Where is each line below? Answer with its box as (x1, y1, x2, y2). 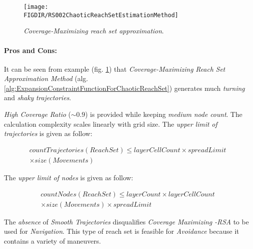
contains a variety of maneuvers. (4, 235, 101, 246)
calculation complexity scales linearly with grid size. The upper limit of (4, 118, 218, 129)
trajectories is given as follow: (4, 128, 92, 138)
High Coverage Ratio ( (4, 109, 71, 119)
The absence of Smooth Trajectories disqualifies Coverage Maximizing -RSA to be (4, 216, 249, 226)
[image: (24, 3, 49, 10)
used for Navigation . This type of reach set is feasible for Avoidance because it (4, 226, 239, 236)
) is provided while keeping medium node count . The (85, 109, 243, 119)
